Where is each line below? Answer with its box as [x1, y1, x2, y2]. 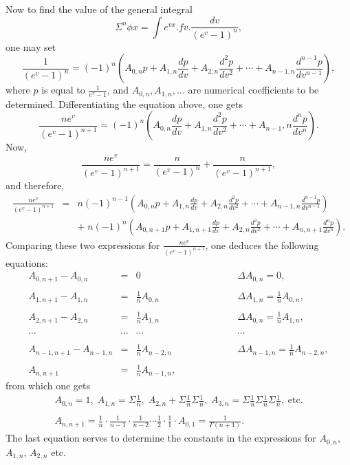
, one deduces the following [205, 237, 319, 252]
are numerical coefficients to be [188, 83, 319, 97]
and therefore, [6, 178, 65, 193]
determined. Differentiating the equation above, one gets [6, 96, 243, 111]
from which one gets [6, 378, 90, 392]
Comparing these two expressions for [6, 237, 160, 252]
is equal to [41, 83, 85, 97]
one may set [6, 39, 56, 54]
